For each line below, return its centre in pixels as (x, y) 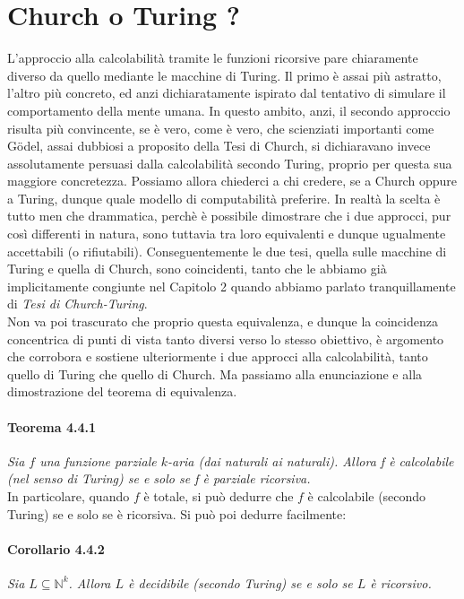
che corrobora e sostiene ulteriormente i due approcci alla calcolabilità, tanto (218, 356)
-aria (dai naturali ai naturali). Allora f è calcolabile (310, 460)
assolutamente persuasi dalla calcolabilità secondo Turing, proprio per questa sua (230, 163)
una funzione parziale (98, 460)
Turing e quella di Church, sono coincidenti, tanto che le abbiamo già (197, 269)
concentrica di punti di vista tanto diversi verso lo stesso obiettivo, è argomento (226, 339)
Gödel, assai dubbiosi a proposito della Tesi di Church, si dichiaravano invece (219, 146)
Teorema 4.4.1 (52, 426)
